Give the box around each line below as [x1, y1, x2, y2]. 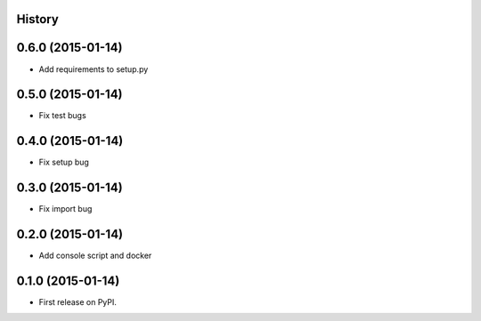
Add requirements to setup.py [38, 63, 149, 75]
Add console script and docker [38, 250, 152, 261]
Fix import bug [38, 204, 93, 214]
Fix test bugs [38, 110, 86, 121]
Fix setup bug [38, 156, 89, 168]
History [16, 12, 60, 27]
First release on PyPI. [38, 297, 118, 308]
